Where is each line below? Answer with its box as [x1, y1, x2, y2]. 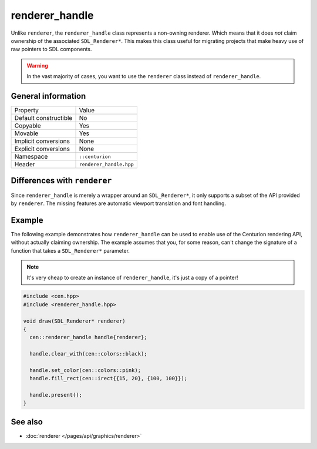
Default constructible [14, 114, 73, 122]
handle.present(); [29, 391, 82, 398]
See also [11, 417, 43, 427]
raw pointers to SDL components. [11, 46, 92, 53]
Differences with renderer [11, 176, 112, 186]
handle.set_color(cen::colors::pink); [29, 367, 141, 373]
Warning [26, 62, 48, 69]
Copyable [14, 122, 41, 130]
